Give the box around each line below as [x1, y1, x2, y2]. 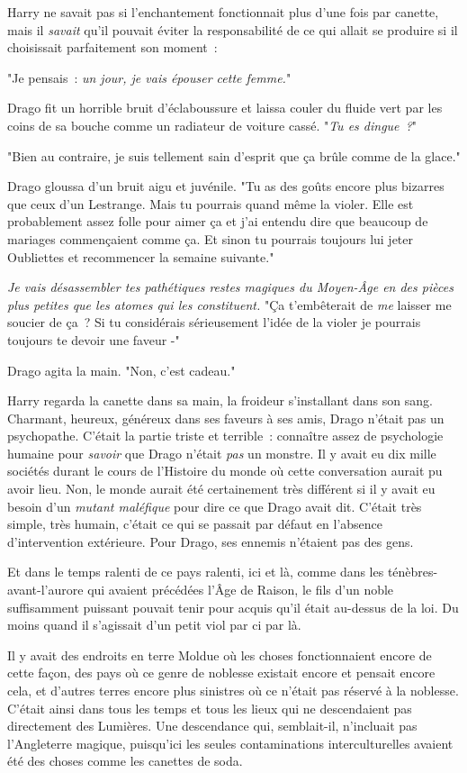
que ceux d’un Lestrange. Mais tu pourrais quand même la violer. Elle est [7, 194, 414, 213]
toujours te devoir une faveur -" [7, 330, 180, 349]
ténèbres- [387, 562, 438, 581]
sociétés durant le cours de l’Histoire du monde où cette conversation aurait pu [7, 461, 443, 480]
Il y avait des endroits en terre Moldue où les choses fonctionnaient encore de [7, 645, 432, 664]
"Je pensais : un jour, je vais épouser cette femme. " [7, 68, 292, 86]
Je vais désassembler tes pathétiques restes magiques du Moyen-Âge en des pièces [7, 277, 454, 296]
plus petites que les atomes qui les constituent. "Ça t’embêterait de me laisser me [7, 295, 452, 314]
